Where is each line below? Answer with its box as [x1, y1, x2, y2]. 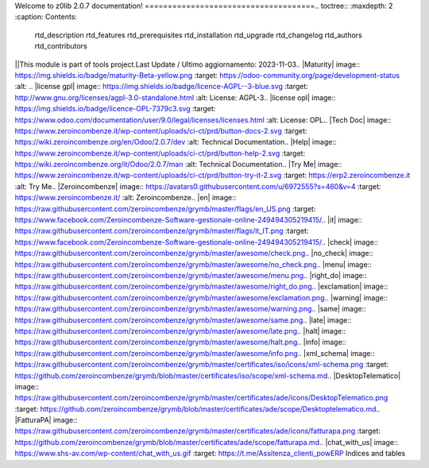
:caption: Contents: [14, 12, 77, 21]
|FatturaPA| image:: [14, 416, 78, 425]
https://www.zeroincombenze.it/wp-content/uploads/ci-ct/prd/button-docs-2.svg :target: [14, 126, 307, 135]
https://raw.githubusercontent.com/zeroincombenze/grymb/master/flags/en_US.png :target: [14, 203, 316, 214]
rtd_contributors [34, 41, 87, 51]
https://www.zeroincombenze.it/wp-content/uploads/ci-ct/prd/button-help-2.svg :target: [14, 148, 306, 158]
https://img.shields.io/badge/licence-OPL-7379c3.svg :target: [14, 104, 216, 114]
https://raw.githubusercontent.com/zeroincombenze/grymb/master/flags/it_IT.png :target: [14, 226, 309, 236]
